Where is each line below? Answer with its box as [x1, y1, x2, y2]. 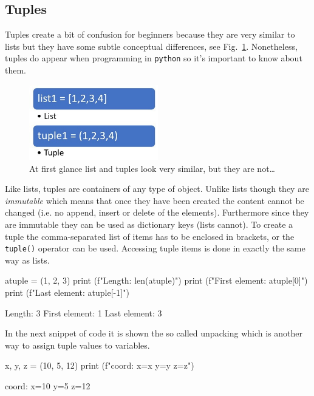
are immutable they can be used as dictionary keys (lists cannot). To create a [5, 218, 293, 230]
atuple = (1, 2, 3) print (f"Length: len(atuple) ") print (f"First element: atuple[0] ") [5, 274, 308, 287]
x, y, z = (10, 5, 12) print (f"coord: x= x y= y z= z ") [5, 359, 194, 372]
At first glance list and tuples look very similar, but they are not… [29, 162, 275, 174]
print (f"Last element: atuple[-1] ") [5, 286, 129, 299]
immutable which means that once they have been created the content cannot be [5, 194, 304, 207]
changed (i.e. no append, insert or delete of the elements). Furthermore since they [5, 206, 309, 219]
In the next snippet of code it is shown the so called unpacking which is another [5, 327, 303, 340]
